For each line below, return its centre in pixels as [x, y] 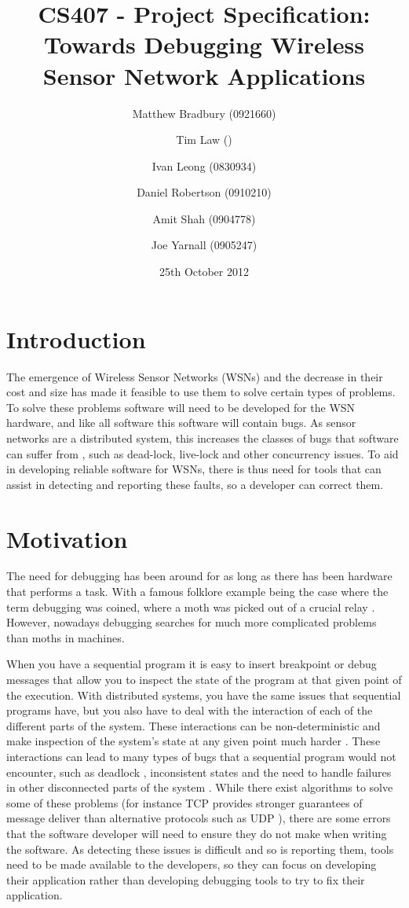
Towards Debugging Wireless [204, 44]
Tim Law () [204, 140]
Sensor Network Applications [204, 75]
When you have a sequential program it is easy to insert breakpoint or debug [192, 664]
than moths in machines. [66, 637]
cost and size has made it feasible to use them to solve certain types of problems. [201, 392]
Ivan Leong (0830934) [204, 165]
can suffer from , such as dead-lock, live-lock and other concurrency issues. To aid [203, 453]
